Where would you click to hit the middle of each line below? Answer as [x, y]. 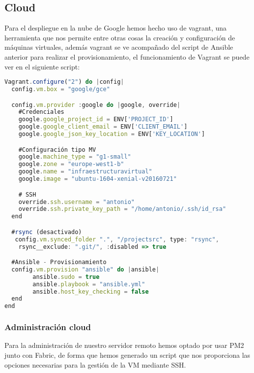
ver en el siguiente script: [42, 66]
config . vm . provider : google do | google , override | [96, 105]
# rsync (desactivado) [47, 232]
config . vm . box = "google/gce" [61, 89]
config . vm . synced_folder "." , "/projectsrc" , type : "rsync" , [117, 239]
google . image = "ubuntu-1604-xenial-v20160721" [98, 179]
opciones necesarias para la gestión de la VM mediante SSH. [95, 364]
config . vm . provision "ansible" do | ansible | [85, 269]
